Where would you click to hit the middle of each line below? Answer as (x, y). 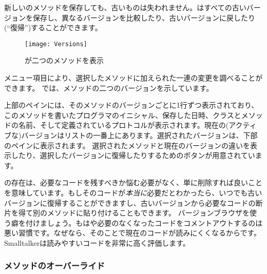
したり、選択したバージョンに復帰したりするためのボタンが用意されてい (133, 155)
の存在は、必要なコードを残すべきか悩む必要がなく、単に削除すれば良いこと (133, 182)
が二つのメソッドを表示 (64, 60)
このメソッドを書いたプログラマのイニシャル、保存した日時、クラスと (123, 115)
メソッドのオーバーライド (55, 266)
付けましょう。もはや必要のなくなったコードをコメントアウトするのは (144, 222)
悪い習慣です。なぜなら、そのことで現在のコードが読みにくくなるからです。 (133, 233)
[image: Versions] (56, 44)
